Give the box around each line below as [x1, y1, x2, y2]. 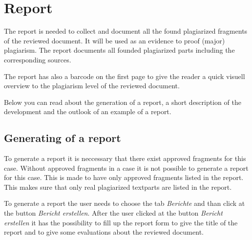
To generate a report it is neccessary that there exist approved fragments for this [4, 153, 246, 163]
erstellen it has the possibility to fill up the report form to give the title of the [4, 217, 238, 227]
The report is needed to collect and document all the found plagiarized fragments [4, 26, 248, 36]
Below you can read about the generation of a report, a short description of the [4, 97, 241, 107]
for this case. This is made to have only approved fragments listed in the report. [4, 172, 244, 182]
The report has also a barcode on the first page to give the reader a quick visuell [4, 71, 245, 81]
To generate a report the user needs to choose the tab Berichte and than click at [4, 198, 245, 208]
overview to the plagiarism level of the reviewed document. [4, 80, 180, 91]
